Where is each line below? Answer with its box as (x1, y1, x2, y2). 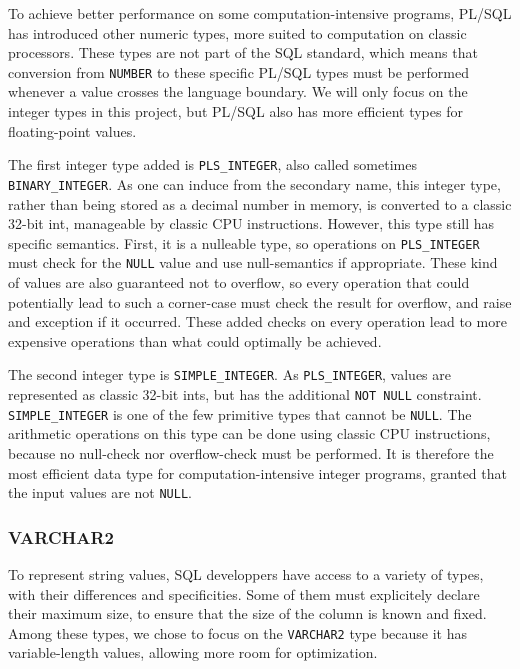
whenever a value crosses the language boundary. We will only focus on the (8, 81, 468, 102)
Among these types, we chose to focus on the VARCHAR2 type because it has (8, 622, 467, 643)
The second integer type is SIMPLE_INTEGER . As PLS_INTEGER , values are (8, 364, 451, 385)
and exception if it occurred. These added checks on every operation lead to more (8, 311, 507, 332)
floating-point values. (8, 120, 137, 141)
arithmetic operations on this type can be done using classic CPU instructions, (8, 423, 491, 444)
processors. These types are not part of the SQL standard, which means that (8, 42, 478, 63)
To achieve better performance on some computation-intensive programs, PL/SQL (8, 3, 512, 23)
